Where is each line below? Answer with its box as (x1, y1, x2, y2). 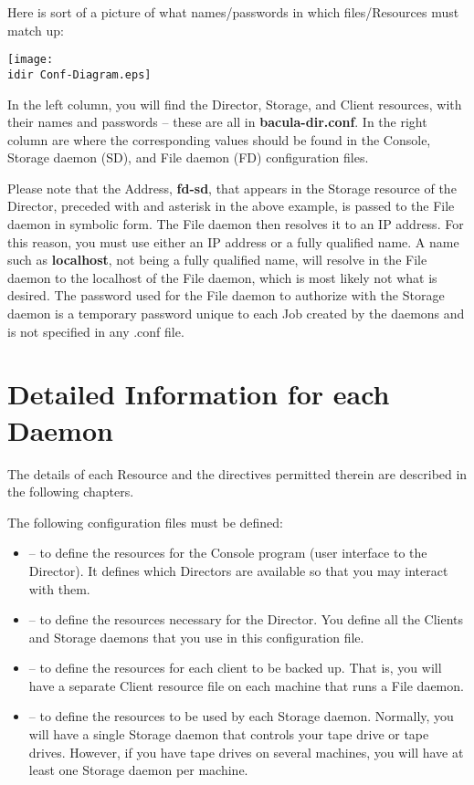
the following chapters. (7, 482, 134, 501)
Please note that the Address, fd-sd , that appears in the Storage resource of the (7, 178, 457, 197)
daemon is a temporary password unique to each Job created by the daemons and (7, 304, 465, 323)
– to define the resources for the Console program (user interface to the (28, 543, 427, 562)
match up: (7, 20, 64, 39)
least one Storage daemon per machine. (28, 760, 248, 780)
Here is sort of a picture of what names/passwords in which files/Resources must (7, 3, 459, 21)
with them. (28, 579, 90, 598)
